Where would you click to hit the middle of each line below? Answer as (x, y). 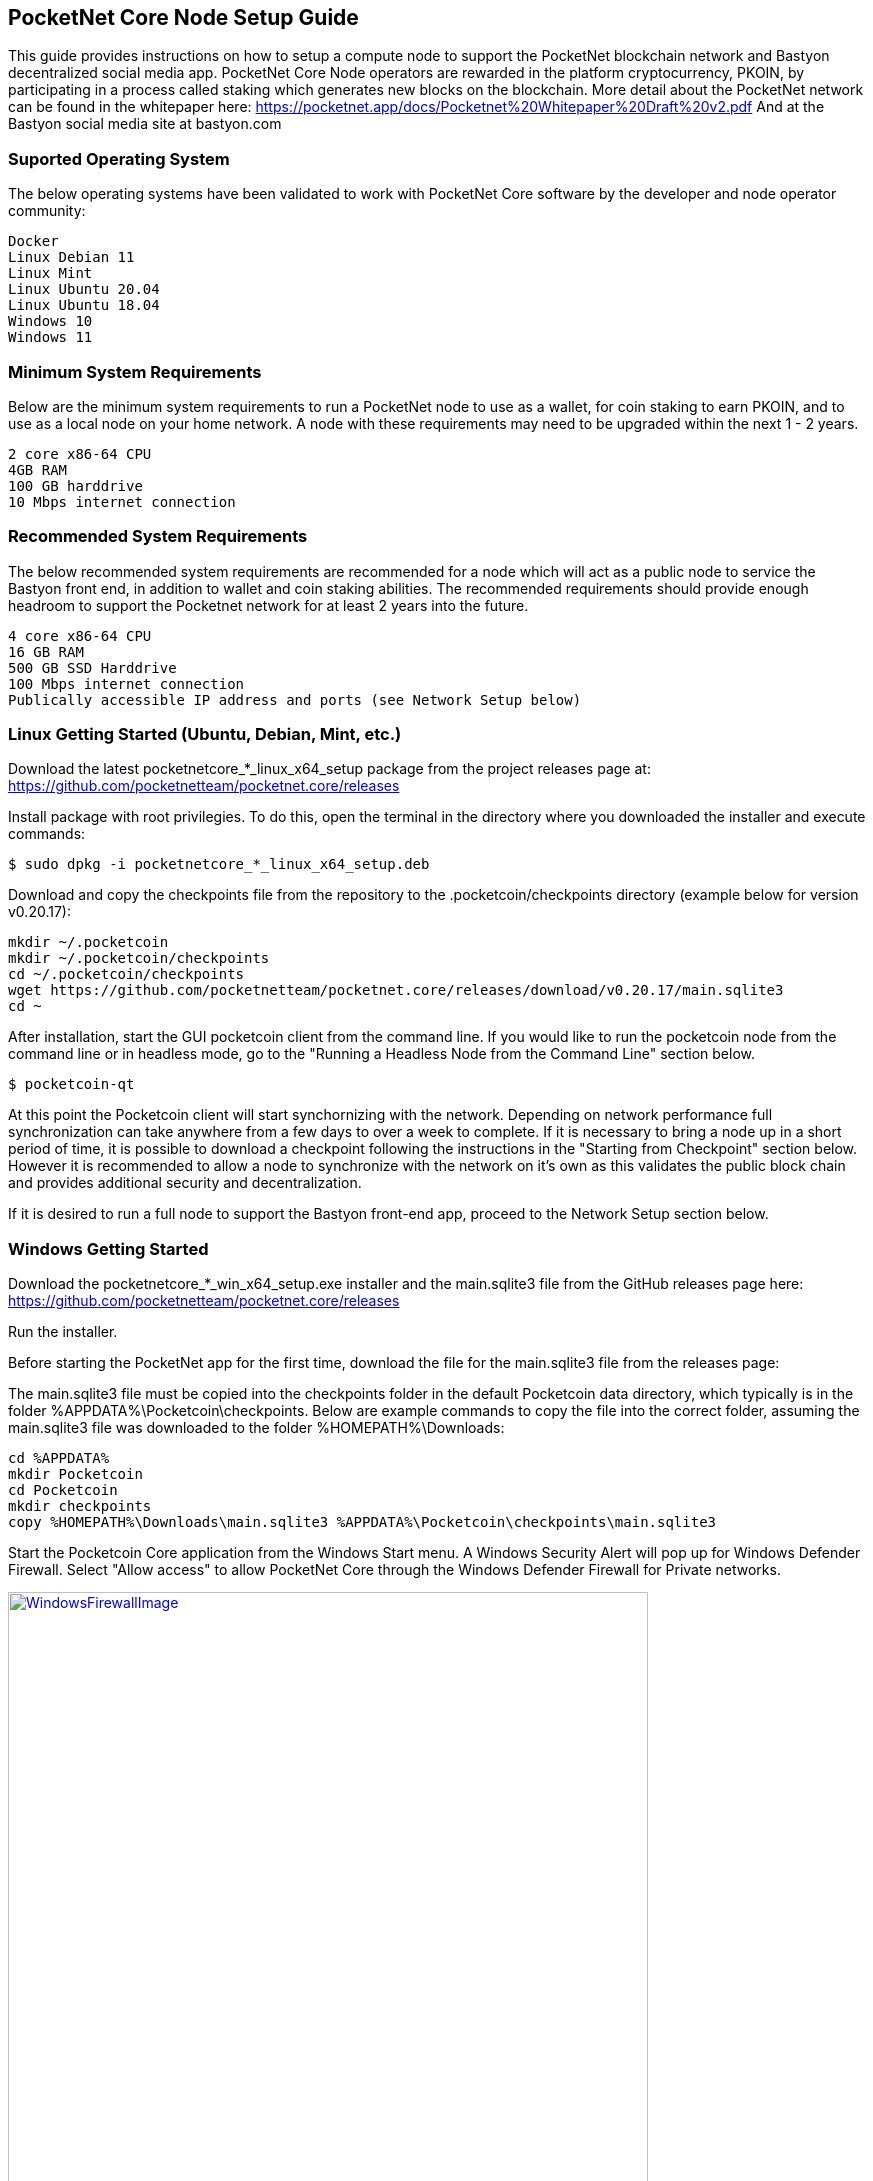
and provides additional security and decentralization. (185, 1183)
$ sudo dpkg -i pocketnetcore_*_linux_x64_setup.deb (219, 864)
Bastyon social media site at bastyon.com (145, 124)
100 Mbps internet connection (126, 683)
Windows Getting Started (108, 1248)
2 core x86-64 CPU (80, 453)
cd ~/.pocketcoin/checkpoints (126, 974)
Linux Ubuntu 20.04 (84, 289)
